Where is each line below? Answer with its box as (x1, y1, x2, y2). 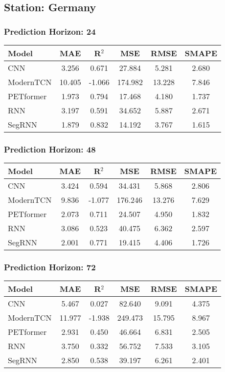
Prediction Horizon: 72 (4, 261, 96, 273)
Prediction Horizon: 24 (4, 25, 96, 37)
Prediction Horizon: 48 (4, 143, 96, 155)
